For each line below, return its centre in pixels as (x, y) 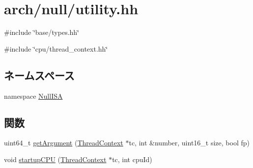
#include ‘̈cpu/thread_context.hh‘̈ (56, 48)
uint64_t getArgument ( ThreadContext (64, 143)
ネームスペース (39, 75)
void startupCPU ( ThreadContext (55, 159)
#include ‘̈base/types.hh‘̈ (42, 32)
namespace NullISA (33, 96)
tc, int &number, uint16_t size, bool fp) (189, 143)
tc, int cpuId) (132, 159)
